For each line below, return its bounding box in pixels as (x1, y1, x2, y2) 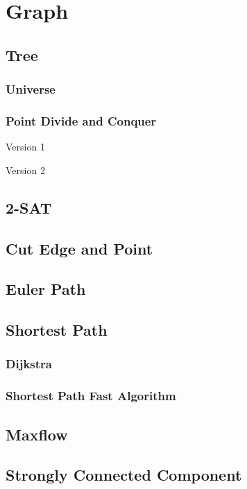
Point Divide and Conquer (6, 112, 157, 129)
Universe (6, 80, 56, 98)
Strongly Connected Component (6, 464, 242, 486)
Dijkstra (6, 355, 52, 372)
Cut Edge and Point (6, 237, 153, 259)
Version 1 (6, 139, 45, 154)
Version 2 (6, 162, 45, 177)
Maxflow (6, 423, 68, 445)
